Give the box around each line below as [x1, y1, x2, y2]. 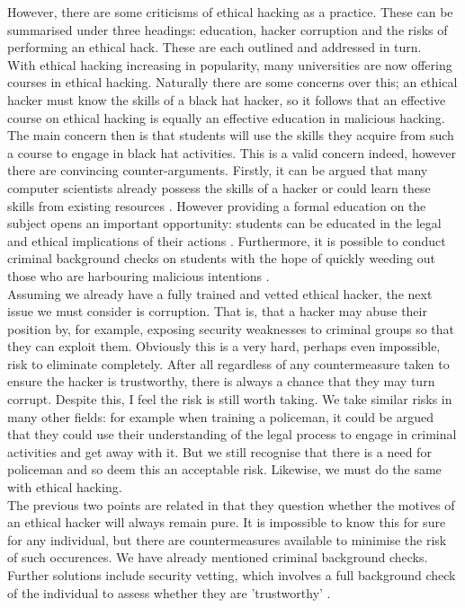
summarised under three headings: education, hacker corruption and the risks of [7, 20, 448, 39]
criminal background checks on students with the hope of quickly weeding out [7, 249, 435, 268]
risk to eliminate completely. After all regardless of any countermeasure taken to [7, 354, 450, 373]
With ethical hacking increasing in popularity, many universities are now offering [7, 55, 452, 74]
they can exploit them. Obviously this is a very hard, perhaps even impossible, [7, 337, 441, 356]
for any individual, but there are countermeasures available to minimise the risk [7, 530, 447, 549]
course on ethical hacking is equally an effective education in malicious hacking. [7, 108, 445, 127]
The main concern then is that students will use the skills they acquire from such [7, 126, 454, 145]
